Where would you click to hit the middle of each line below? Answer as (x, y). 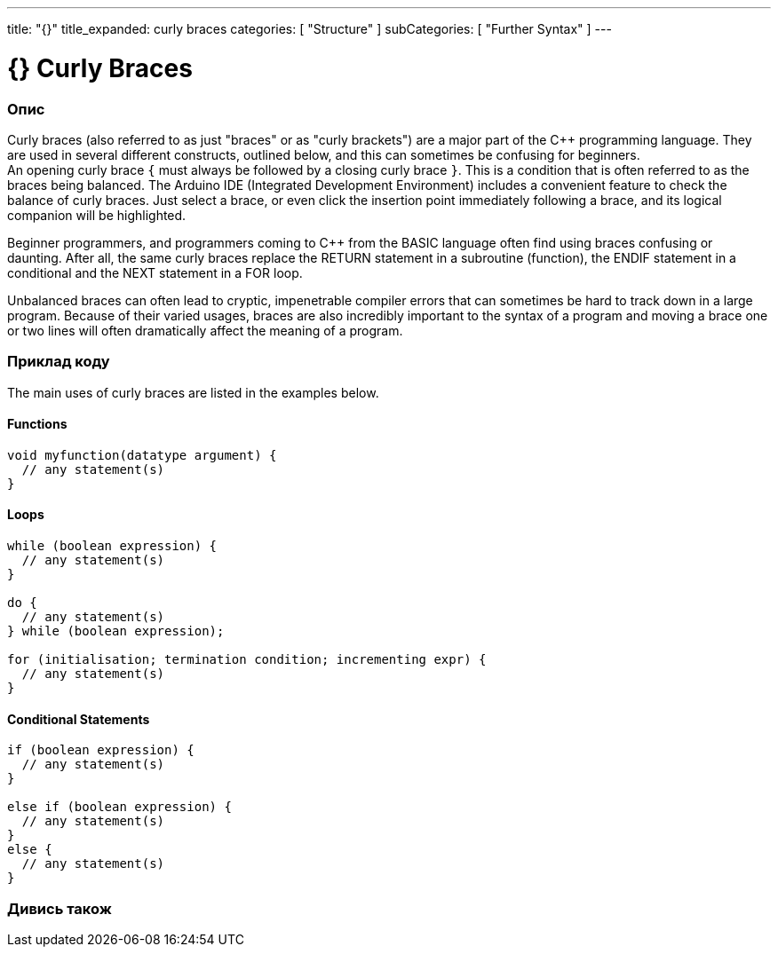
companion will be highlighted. (97, 215)
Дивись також (60, 908)
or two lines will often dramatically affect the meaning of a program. (205, 330)
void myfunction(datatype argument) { (142, 455)
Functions (37, 424)
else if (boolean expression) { (119, 807)
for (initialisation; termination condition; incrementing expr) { (247, 660)
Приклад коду (59, 362)
